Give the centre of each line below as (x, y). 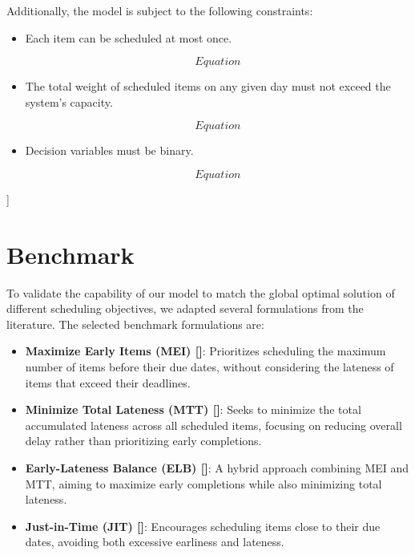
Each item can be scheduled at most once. (129, 37)
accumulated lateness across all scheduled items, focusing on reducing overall (214, 425)
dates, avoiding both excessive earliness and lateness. (155, 542)
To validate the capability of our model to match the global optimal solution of (201, 292)
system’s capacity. (69, 101)
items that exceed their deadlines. (108, 382)
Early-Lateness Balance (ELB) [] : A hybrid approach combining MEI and (217, 468)
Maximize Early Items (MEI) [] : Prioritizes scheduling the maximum (205, 351)
